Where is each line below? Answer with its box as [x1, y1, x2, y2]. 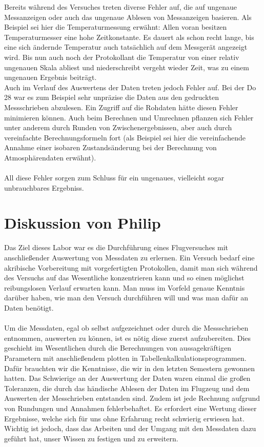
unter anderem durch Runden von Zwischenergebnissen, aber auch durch [4, 122, 232, 133]
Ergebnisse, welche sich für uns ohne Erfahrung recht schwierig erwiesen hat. [4, 413, 245, 423]
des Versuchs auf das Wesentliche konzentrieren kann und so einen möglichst [4, 272, 245, 283]
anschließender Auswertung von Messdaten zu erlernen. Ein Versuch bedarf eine [4, 252, 255, 262]
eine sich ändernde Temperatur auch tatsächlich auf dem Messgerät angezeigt [4, 42, 248, 52]
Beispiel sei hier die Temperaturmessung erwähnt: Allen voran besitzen [4, 22, 227, 32]
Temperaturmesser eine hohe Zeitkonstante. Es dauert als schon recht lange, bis [4, 31, 254, 42]
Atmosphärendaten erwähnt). [4, 152, 96, 162]
